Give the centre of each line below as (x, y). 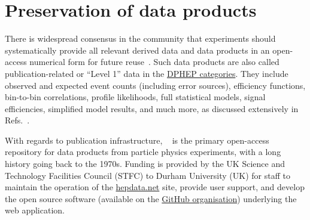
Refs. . (17, 120)
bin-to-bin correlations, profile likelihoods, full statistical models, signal (135, 97)
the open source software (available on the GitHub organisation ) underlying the (151, 198)
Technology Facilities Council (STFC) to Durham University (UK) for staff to (148, 175)
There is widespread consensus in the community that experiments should (140, 38)
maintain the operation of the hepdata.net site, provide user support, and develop (155, 187)
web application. (35, 210)
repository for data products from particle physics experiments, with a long (143, 152)
